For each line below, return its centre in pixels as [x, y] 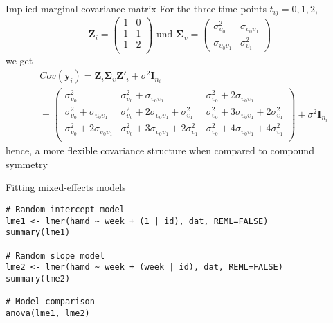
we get [19, 60]
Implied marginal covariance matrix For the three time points [136, 8]
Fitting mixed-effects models [66, 187]
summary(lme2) [38, 279]
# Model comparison [50, 302]
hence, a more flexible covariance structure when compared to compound [160, 150]
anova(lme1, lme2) [48, 313]
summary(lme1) [38, 233]
